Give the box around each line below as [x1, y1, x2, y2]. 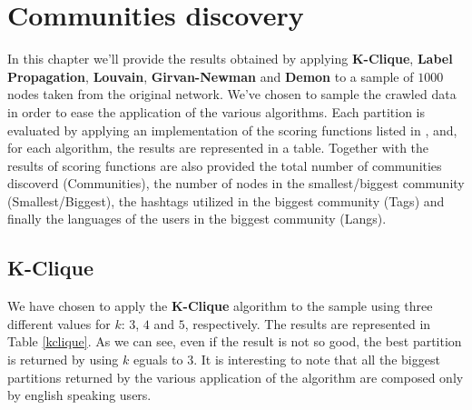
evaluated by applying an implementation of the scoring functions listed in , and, [7, 120, 457, 139]
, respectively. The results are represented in [184, 314, 431, 333]
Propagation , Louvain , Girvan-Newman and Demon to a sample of [7, 66, 414, 85]
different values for [7, 314, 111, 333]
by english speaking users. [7, 385, 152, 405]
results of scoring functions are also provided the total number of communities [7, 155, 442, 175]
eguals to [133, 350, 183, 369]
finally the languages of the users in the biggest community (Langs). [7, 209, 387, 228]
